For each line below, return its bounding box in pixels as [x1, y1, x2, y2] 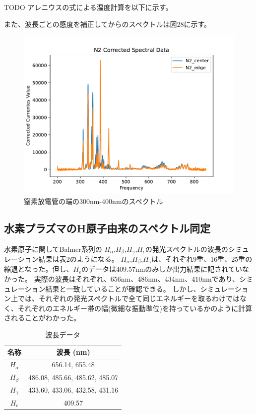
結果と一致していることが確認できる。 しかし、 [45, 283, 200, 294]
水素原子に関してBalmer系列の [4, 243, 102, 254]
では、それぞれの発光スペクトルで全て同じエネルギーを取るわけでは [17, 293, 240, 304]
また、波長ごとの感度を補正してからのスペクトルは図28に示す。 [4, 18, 211, 29]
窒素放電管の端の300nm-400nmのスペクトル [24, 196, 163, 206]
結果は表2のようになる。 [38, 254, 119, 264]
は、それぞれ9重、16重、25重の [151, 254, 253, 264]
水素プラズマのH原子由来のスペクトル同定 [4, 220, 211, 235]
